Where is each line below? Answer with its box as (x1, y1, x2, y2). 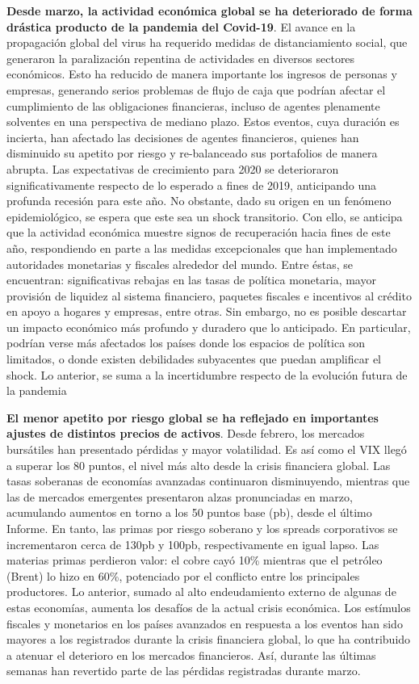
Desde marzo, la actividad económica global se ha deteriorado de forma (6, 2, 413, 19)
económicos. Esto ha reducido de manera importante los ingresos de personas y (6, 65, 397, 82)
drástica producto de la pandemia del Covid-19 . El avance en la (6, 18, 356, 35)
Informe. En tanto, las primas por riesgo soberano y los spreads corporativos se (6, 520, 398, 536)
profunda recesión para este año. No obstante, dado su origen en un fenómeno (6, 192, 392, 209)
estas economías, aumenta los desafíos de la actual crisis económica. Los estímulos (6, 598, 411, 615)
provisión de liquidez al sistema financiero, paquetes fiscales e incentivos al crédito (6, 287, 412, 304)
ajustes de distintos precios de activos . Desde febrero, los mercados (6, 425, 365, 442)
